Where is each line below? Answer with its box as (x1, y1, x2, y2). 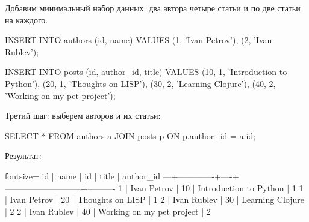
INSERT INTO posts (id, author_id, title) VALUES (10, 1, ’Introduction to (5, 65, 287, 78)
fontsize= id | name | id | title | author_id (5, 169, 160, 182)
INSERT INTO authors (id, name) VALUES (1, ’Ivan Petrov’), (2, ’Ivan (5, 34, 272, 46)
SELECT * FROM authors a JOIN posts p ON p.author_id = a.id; (5, 129, 256, 142)
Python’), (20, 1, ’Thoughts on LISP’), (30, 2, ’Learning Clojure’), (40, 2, (5, 77, 276, 89)
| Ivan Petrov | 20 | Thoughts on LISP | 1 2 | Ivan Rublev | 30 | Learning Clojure (5, 193, 304, 206)
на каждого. (5, 13, 48, 26)
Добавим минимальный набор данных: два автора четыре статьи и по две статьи (5, 2, 301, 14)
